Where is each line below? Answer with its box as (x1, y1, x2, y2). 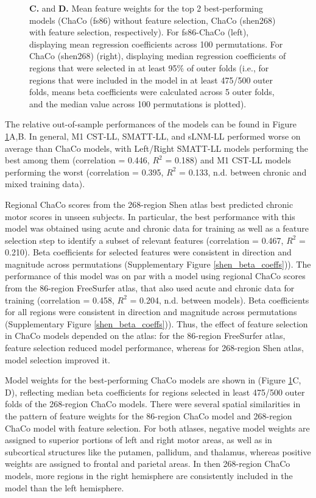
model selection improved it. (5, 353, 110, 366)
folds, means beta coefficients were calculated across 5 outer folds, (29, 85, 275, 98)
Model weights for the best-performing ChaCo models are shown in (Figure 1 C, (5, 374, 301, 386)
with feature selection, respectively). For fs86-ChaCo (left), (29, 26, 249, 38)
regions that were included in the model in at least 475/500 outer (29, 73, 273, 86)
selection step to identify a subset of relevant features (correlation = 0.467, (5, 233, 284, 246)
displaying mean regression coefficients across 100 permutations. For (29, 37, 283, 50)
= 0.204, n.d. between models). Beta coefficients (130, 293, 309, 306)
